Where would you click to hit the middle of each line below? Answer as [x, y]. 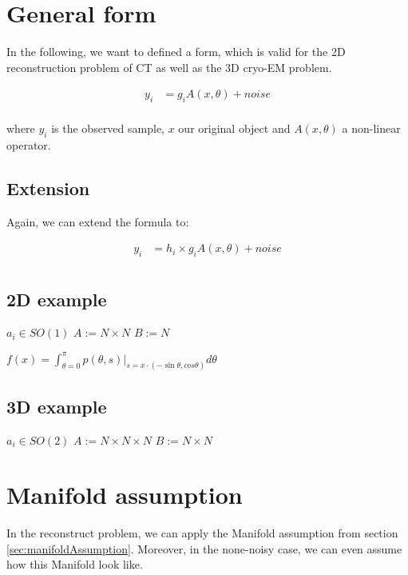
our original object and [234, 128]
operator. [29, 144]
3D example [57, 406]
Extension [48, 188]
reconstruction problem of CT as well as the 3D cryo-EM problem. [169, 67]
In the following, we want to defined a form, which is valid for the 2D [176, 52]
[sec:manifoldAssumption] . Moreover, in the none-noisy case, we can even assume [204, 548]
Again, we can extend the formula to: [98, 221]
